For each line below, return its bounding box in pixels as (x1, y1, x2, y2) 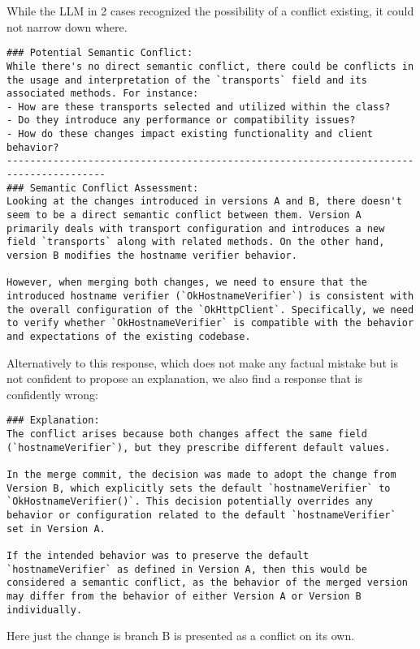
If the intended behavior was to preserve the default (6, 549, 310, 561)
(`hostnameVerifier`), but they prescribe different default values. (6, 441, 391, 453)
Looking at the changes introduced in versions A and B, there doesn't (6, 196, 402, 208)
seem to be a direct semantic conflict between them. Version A (6, 209, 362, 221)
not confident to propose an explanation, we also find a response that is (6, 370, 362, 387)
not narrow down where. (6, 18, 128, 35)
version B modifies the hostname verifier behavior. (6, 250, 297, 262)
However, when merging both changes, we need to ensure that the (6, 277, 367, 289)
